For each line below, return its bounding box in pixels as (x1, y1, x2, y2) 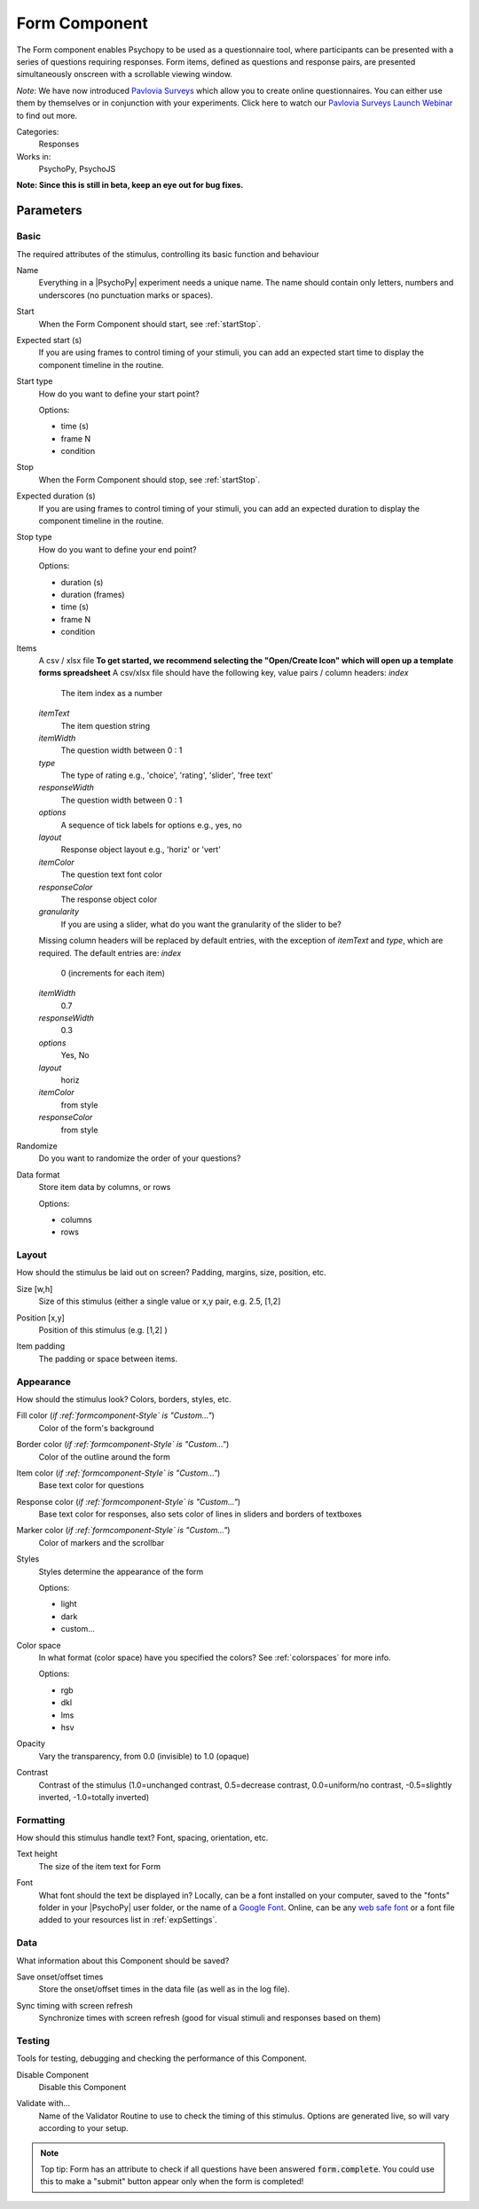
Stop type (16, 532, 52, 543)
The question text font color (60, 869, 163, 880)
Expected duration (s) (16, 490, 97, 501)
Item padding (16, 1341, 66, 1351)
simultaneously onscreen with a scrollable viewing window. (16, 69, 232, 80)
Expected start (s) (16, 334, 82, 345)
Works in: (16, 151, 51, 161)
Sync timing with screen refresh (16, 2000, 133, 2010)
